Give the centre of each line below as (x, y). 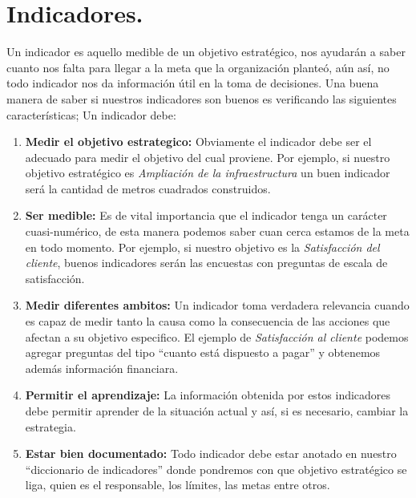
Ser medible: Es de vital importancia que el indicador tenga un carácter (206, 215)
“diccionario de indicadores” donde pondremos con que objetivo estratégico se (216, 469)
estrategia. (50, 426)
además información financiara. (102, 368)
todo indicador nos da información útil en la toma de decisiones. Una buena (193, 83)
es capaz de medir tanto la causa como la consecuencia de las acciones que (208, 321)
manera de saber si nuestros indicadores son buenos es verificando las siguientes (202, 98)
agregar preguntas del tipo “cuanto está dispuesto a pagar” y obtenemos (203, 352)
